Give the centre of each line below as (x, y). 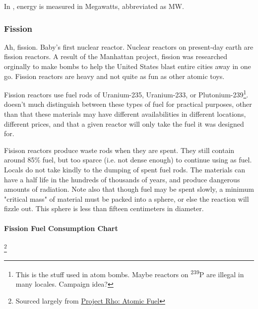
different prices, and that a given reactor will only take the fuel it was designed (124, 123)
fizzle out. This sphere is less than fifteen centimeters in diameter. (104, 208)
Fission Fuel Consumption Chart (61, 228)
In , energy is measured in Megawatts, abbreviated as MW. (94, 6)
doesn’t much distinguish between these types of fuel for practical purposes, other (128, 104)
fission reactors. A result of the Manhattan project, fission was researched (116, 56)
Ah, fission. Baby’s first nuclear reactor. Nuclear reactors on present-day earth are (129, 46)
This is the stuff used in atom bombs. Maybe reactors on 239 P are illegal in (130, 273)
